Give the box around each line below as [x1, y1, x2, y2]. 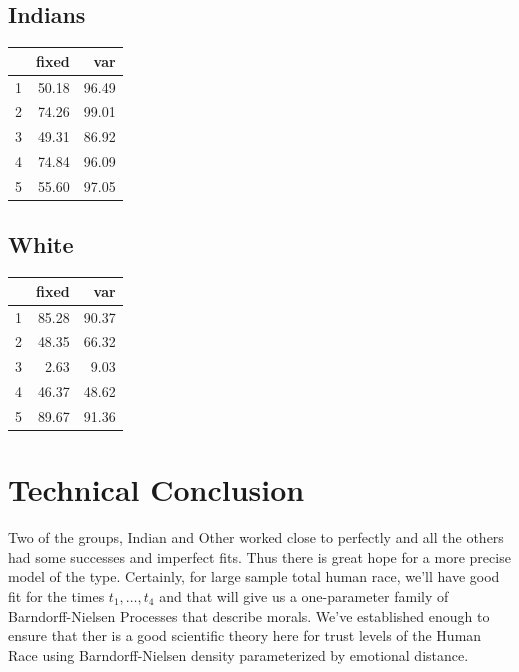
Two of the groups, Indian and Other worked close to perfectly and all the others [8, 527, 504, 548]
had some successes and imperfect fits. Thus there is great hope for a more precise [8, 546, 511, 567]
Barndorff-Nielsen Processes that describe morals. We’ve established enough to [8, 605, 490, 626]
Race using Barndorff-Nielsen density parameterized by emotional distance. [8, 644, 469, 665]
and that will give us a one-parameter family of [159, 585, 449, 606]
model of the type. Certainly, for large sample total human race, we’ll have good [8, 566, 500, 587]
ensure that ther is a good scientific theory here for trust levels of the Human [8, 625, 482, 646]
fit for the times [8, 585, 105, 606]
